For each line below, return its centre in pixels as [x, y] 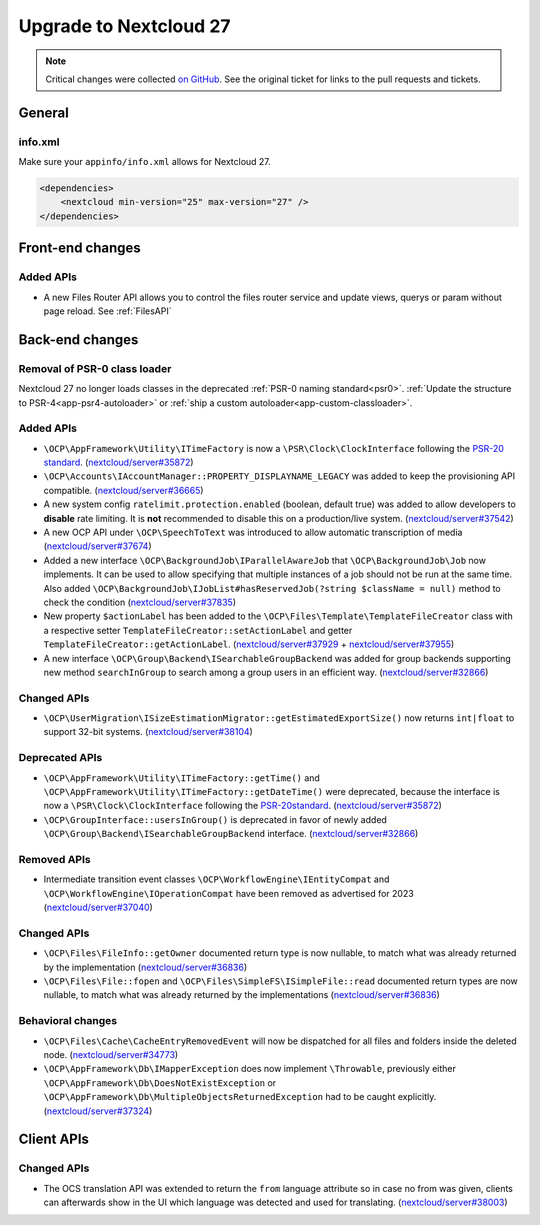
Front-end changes [80, 248]
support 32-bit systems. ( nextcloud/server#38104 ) [148, 732]
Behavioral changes [68, 1021]
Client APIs [54, 1139]
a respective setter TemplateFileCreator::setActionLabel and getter [198, 630]
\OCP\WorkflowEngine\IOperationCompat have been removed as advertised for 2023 [228, 893]
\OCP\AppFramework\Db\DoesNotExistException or [160, 1082]
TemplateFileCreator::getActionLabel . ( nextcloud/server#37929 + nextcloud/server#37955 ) [249, 644]
